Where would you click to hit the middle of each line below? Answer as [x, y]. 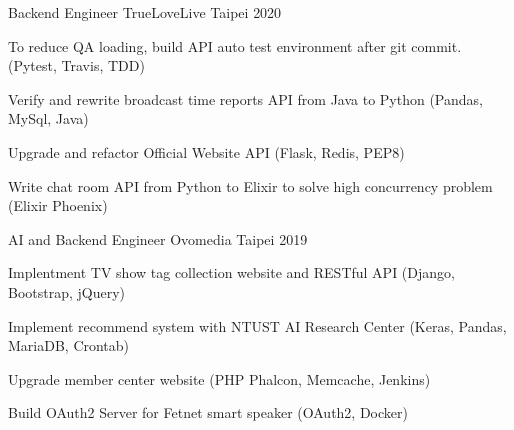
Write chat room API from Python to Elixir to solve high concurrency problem [250, 185]
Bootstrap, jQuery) [67, 291]
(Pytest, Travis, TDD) [76, 65]
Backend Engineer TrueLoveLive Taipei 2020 [145, 12]
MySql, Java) [48, 118]
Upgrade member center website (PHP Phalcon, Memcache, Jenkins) [219, 378]
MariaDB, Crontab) [69, 345]
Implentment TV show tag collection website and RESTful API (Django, [231, 272]
